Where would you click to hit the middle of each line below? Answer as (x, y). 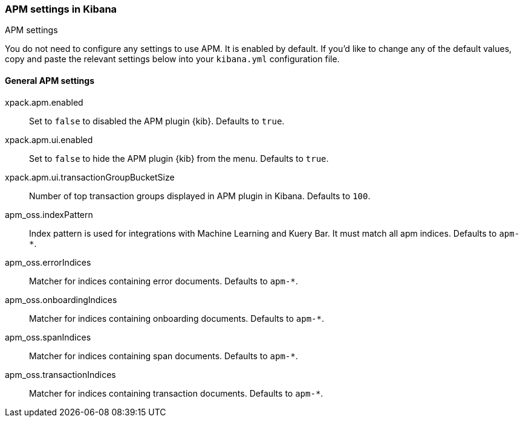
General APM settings (50, 80)
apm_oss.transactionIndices (60, 374)
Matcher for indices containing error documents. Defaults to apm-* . (164, 281)
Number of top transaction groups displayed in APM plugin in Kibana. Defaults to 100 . (200, 196)
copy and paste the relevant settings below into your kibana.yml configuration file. (172, 59)
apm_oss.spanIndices (48, 337)
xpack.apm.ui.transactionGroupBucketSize (90, 177)
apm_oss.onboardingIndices (61, 299)
